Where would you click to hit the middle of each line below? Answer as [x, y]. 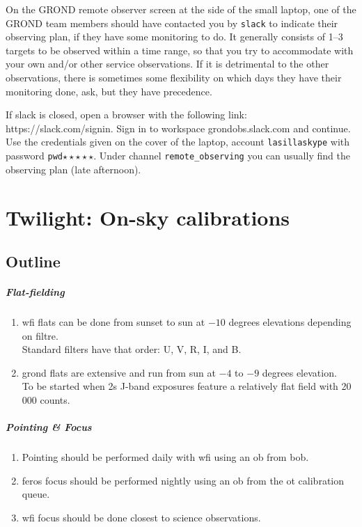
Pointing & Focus [49, 427]
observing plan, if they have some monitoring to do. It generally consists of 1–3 [174, 37]
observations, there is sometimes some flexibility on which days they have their [174, 78]
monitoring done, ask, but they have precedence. [109, 91]
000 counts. [46, 400]
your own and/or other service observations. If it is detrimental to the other [167, 64]
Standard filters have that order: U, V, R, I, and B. [132, 349]
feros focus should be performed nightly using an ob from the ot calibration [183, 480]
